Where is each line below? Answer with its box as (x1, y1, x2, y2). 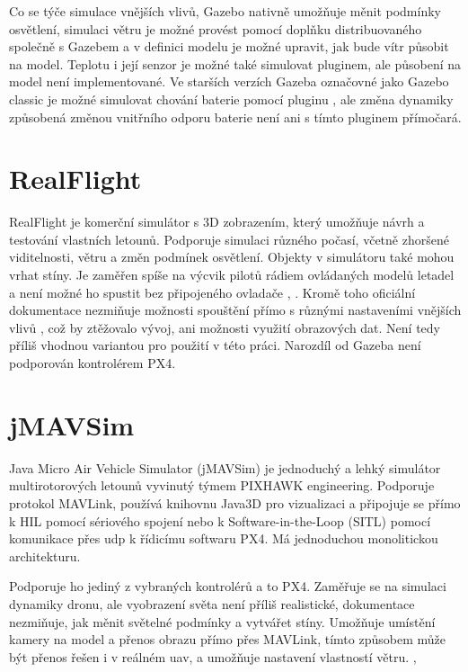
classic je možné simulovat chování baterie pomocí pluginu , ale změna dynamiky (9, 89, 454, 108)
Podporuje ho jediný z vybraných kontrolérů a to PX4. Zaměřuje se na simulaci (9, 577, 446, 596)
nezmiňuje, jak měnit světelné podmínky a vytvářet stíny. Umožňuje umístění (9, 612, 436, 631)
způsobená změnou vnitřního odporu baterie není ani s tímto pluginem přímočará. (9, 107, 462, 126)
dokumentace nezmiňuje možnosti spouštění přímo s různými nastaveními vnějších (9, 300, 462, 319)
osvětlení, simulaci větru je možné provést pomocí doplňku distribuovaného (9, 19, 422, 38)
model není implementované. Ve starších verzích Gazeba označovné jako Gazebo (9, 72, 449, 91)
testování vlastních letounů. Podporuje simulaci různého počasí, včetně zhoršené (9, 229, 449, 248)
